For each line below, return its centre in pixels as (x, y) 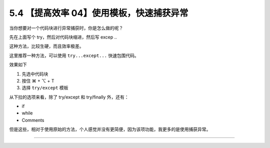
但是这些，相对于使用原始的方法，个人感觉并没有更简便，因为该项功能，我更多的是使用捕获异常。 (110, 129)
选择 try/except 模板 (45, 88)
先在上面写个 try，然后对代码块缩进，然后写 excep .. (63, 37)
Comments (33, 120)
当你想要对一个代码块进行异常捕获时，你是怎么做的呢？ (66, 28)
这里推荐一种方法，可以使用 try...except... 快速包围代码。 (74, 55)
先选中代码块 (35, 74)
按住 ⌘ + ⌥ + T (38, 80)
